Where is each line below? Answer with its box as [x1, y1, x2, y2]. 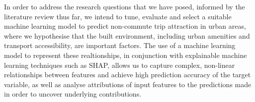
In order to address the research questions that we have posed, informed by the [4, 1, 245, 11]
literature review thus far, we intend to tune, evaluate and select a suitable [4, 11, 232, 21]
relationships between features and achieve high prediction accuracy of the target [4, 69, 251, 80]
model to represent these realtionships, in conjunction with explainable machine [4, 50, 247, 60]
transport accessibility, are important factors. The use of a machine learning [4, 40, 236, 51]
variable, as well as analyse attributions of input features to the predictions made [4, 79, 252, 89]
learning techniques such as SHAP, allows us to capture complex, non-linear [4, 59, 235, 70]
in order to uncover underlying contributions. [4, 89, 142, 99]
